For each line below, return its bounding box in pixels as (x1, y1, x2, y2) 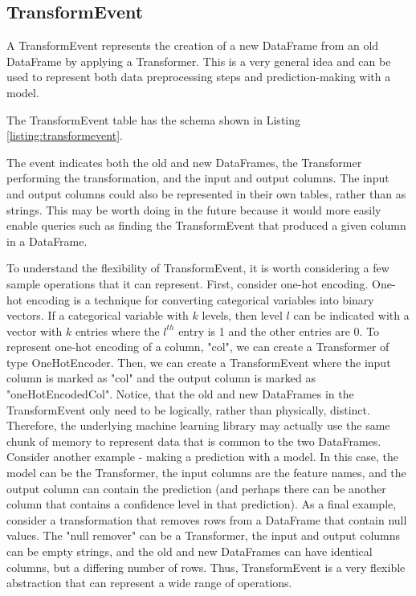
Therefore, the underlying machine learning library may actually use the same (6, 417, 390, 434)
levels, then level (202, 307, 283, 324)
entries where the (75, 322, 160, 339)
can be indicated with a (293, 307, 410, 324)
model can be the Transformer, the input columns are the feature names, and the (6, 464, 406, 481)
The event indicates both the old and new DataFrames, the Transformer (6, 153, 362, 170)
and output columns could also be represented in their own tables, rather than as (6, 185, 406, 202)
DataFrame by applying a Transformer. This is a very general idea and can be (6, 52, 391, 69)
